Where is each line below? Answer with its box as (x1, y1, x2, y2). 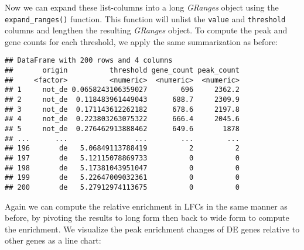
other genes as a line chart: (5, 234, 101, 246)
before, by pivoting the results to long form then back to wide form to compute (5, 211, 289, 224)
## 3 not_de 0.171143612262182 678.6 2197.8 (5, 105, 240, 114)
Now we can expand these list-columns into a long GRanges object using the (5, 1, 279, 13)
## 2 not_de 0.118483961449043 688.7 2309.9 (5, 95, 240, 104)
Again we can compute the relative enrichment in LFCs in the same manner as (5, 200, 288, 212)
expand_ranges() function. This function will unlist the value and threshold (5, 12, 286, 25)
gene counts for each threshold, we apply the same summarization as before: (5, 35, 278, 47)
